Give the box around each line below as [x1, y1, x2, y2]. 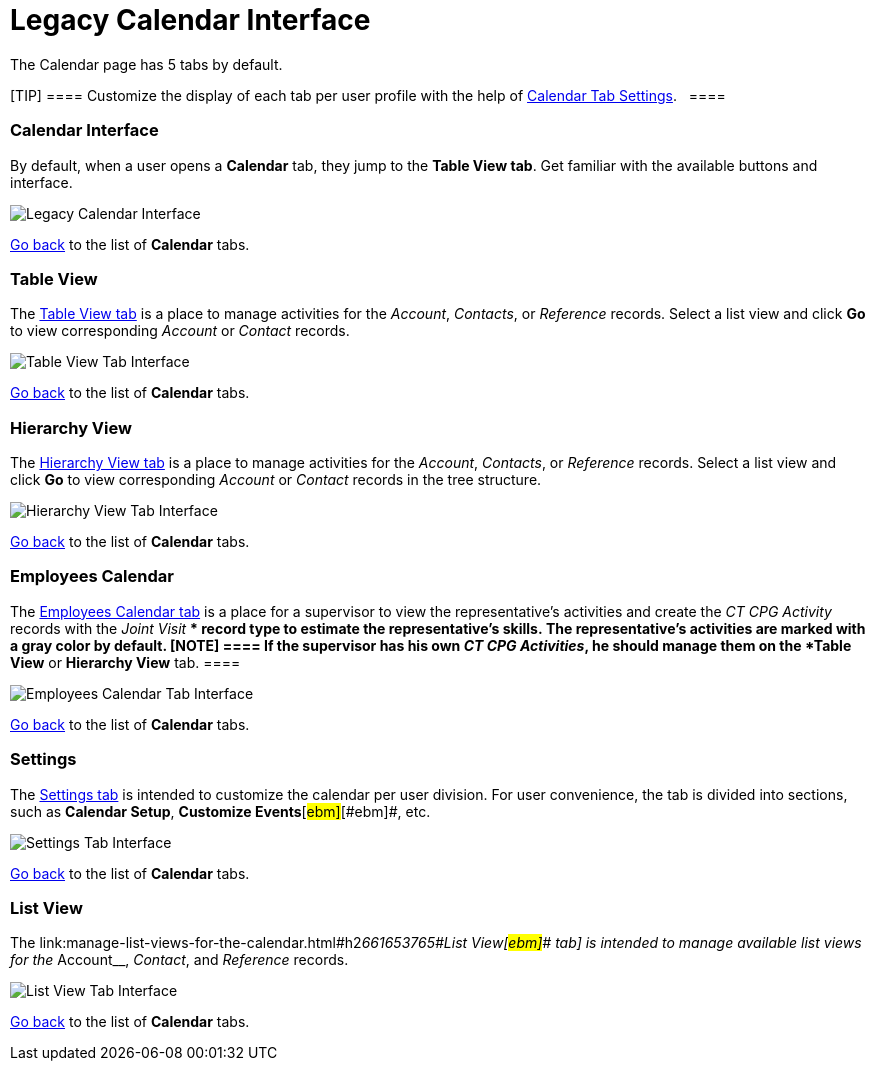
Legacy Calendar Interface [10, 3, 371, 37]
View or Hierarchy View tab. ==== [10, 653, 241, 671]
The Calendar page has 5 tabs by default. [10, 55, 283, 73]
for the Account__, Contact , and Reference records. [10, 951, 349, 969]
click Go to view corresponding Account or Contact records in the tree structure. [10, 471, 542, 488]
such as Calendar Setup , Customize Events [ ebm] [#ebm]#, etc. [10, 802, 431, 820]
